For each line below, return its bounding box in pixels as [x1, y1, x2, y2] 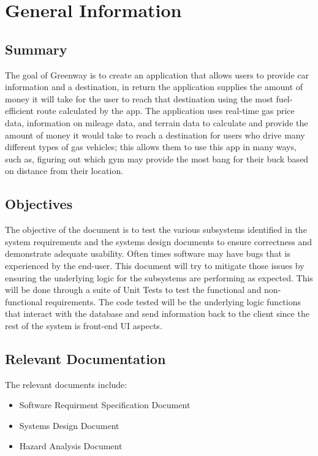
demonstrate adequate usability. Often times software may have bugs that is [5, 247, 291, 260]
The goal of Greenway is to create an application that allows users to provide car [5, 68, 309, 81]
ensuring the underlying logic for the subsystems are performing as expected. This [5, 271, 313, 284]
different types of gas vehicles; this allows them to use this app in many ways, [5, 140, 297, 153]
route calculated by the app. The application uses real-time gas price [36, 104, 295, 117]
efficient [5, 104, 34, 117]
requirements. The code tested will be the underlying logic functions [45, 295, 301, 308]
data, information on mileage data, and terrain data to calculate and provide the [5, 116, 308, 129]
